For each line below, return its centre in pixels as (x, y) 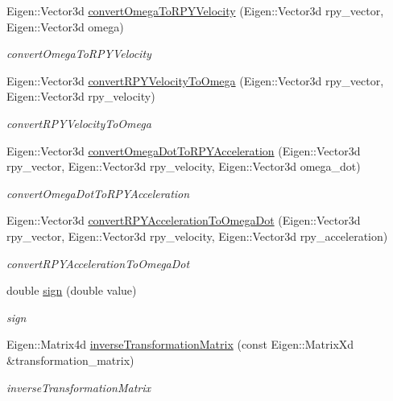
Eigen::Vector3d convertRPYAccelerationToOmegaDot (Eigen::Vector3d (184, 220)
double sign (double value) (72, 290)
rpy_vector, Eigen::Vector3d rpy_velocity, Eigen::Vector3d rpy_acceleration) (197, 236)
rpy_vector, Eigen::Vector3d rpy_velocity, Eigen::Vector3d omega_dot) (184, 166)
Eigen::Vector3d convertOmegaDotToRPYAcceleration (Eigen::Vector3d (184, 150)
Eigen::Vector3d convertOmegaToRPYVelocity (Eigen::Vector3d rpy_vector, (195, 10)
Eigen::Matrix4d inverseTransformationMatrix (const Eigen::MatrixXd (180, 344)
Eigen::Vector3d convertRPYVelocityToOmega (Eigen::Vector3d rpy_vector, (195, 80)
